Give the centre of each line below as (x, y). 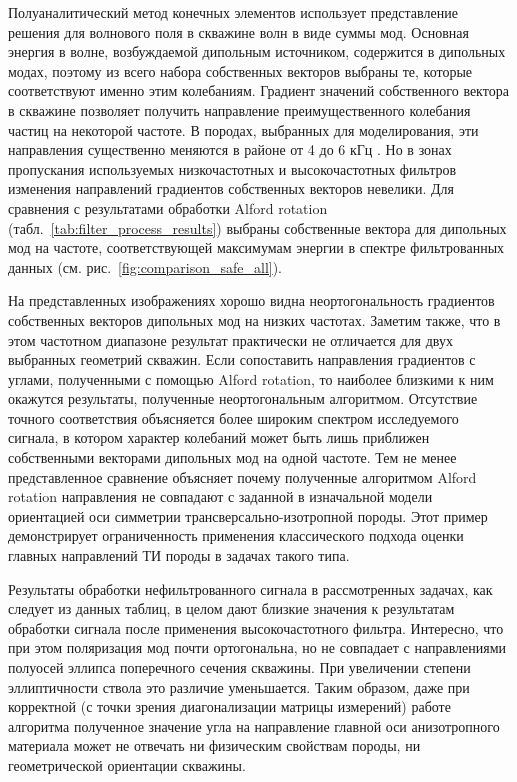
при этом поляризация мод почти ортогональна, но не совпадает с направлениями (257, 647)
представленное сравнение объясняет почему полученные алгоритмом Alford (242, 476)
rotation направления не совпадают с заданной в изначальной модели (220, 496)
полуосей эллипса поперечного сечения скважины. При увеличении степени (239, 667)
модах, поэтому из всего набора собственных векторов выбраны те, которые (240, 70)
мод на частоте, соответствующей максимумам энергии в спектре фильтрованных (256, 247)
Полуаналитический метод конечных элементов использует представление (233, 12)
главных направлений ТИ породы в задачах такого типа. (179, 555)
